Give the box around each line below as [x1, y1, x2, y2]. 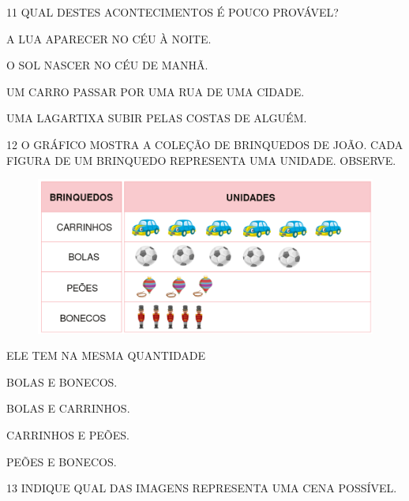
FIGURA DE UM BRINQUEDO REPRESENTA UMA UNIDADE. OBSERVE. [6, 151, 396, 168]
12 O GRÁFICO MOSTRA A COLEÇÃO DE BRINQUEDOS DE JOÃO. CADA [6, 136, 403, 152]
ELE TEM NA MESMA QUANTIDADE [6, 347, 206, 364]
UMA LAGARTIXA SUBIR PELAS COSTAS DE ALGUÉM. [6, 110, 307, 126]
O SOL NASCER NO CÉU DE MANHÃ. [6, 57, 208, 73]
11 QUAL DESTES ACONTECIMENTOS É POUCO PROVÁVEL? [6, 4, 339, 20]
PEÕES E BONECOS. [6, 453, 117, 469]
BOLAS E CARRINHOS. [6, 400, 130, 417]
